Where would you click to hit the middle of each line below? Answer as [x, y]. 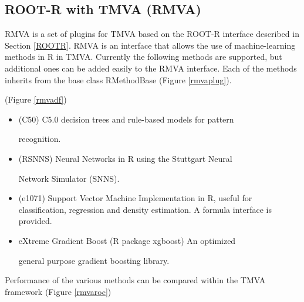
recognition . [40, 139]
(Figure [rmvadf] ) [36, 99]
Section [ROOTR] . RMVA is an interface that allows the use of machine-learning [150, 45]
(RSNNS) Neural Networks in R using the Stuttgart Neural [125, 158]
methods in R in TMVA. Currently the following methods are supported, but [143, 57]
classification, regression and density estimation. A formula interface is [145, 209]
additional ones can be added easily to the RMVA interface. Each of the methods [151, 68]
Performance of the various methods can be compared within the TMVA [135, 280]
